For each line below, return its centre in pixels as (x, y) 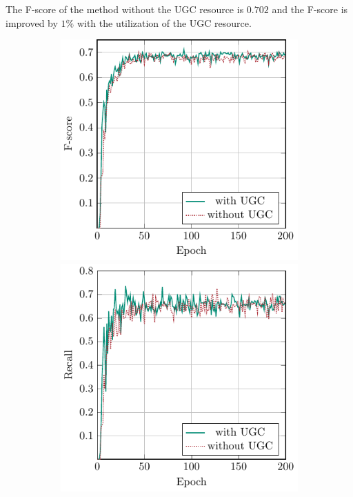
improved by (32, 22)
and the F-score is (310, 9)
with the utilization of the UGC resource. (164, 22)
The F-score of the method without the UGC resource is (125, 9)
